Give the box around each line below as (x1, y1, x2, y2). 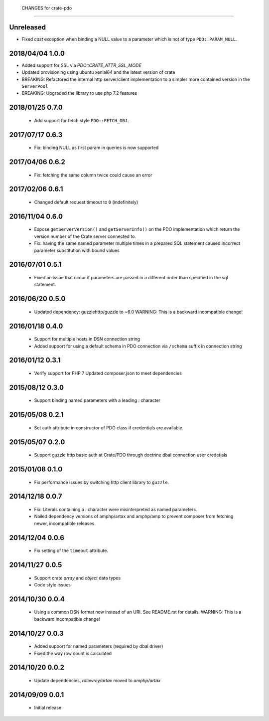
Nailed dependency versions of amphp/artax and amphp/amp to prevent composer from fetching (34, 514, 234, 520)
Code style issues (34, 582, 71, 588)
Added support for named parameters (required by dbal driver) (34, 643, 163, 649)
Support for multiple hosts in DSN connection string (34, 336, 140, 342)
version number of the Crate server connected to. (34, 233, 136, 239)
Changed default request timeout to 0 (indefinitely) (34, 199, 138, 205)
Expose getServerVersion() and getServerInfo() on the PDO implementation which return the (34, 226, 240, 232)
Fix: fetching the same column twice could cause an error (34, 172, 152, 178)
